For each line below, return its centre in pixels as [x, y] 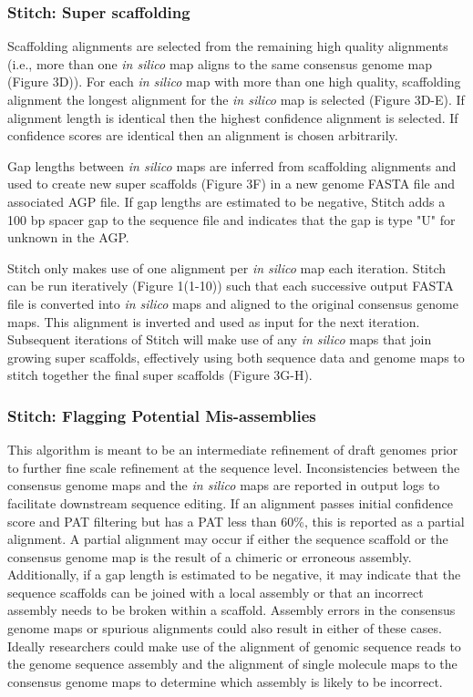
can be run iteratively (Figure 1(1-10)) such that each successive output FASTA [231, 286]
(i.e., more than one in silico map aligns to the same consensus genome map [220, 63]
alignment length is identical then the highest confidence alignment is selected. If [233, 117]
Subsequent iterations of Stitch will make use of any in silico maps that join [220, 339]
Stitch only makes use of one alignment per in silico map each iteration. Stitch [227, 267]
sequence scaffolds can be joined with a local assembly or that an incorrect [216, 592]
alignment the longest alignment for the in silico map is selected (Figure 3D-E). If [236, 99]
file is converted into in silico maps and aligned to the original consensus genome [233, 303]
